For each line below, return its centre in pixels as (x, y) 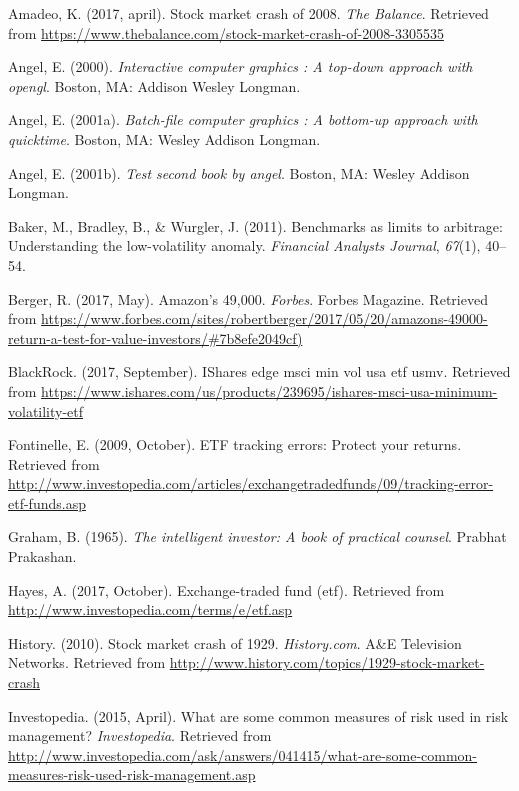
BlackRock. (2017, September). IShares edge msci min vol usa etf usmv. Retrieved (259, 371)
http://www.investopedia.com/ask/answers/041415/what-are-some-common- (243, 754)
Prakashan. (42, 556)
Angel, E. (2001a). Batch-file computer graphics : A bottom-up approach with (243, 119)
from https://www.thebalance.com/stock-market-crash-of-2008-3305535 (226, 32)
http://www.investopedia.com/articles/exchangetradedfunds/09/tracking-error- (251, 483)
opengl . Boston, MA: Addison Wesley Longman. (154, 85)
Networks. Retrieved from (87, 662)
